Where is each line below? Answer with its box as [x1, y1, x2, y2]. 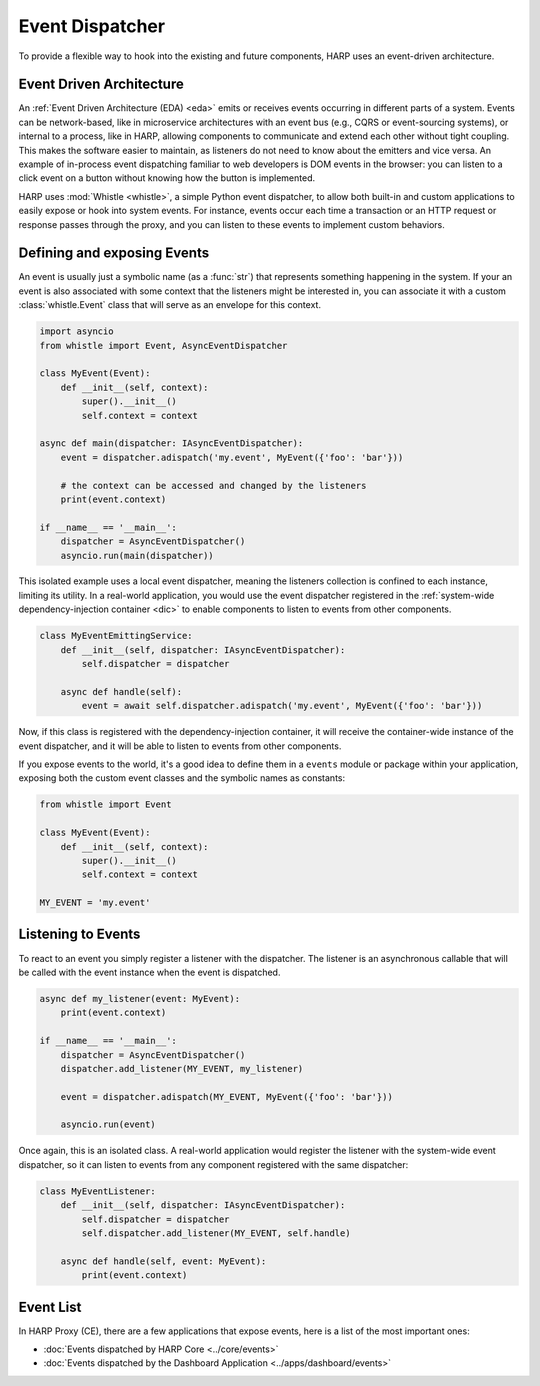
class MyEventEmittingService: [39, 630, 194, 642]
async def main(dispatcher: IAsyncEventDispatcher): [39, 438, 304, 449]
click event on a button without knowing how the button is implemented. [18, 172, 316, 184]
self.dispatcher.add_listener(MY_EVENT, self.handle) [81, 1228, 351, 1239]
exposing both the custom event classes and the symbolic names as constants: [18, 772, 345, 784]
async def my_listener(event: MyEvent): [39, 993, 240, 1004]
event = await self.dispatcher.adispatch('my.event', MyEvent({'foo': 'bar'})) [81, 700, 483, 712]
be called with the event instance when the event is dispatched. [18, 966, 281, 978]
